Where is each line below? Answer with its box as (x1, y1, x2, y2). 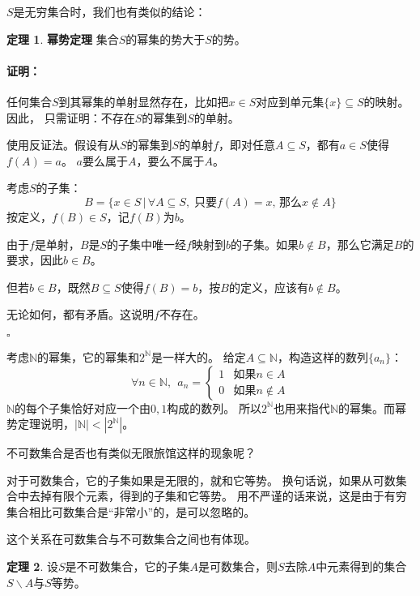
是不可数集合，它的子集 (65, 558, 190, 575)
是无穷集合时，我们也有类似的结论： (13, 3, 206, 19)
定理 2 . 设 (6, 558, 58, 575)
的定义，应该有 (228, 278, 308, 295)
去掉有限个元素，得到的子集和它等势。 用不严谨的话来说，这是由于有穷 (28, 487, 407, 504)
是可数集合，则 (198, 558, 278, 575)
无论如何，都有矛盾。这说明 (6, 306, 154, 323)
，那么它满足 (325, 235, 394, 252)
